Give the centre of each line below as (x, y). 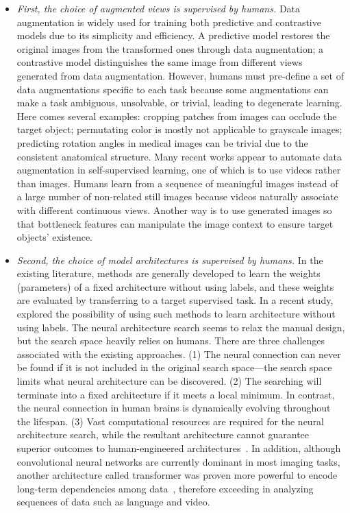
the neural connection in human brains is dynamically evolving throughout (174, 408)
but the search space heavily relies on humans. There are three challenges (171, 341)
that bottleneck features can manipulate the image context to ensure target (175, 223)
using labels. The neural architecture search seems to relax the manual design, (181, 327)
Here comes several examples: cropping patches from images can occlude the (177, 116)
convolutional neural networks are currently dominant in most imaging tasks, (178, 461)
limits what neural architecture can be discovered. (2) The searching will (169, 381)
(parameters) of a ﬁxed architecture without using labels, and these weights (175, 286)
